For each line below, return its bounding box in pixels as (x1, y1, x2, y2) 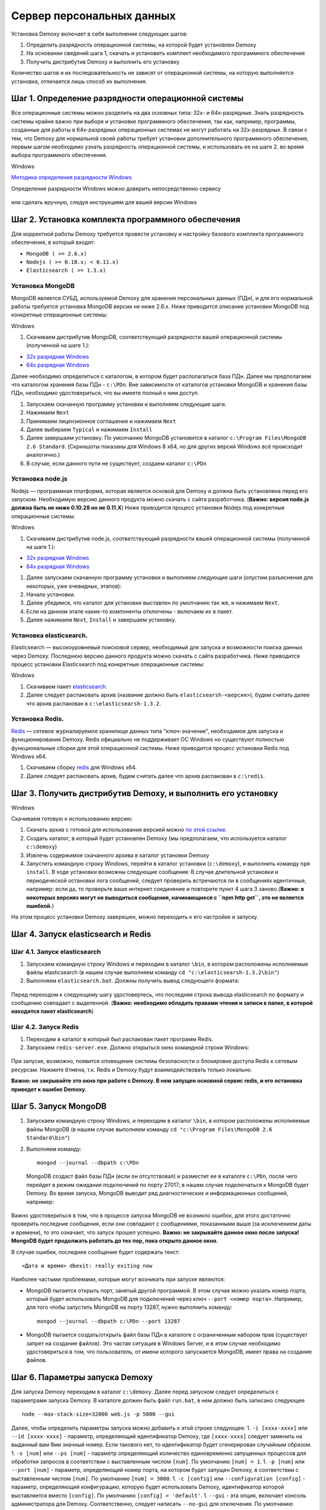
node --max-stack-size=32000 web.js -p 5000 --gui (22, 1411, 175, 1418)
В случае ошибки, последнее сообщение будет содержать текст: (11, 1248, 181, 1256)
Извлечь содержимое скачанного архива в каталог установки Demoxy (26, 852, 209, 859)
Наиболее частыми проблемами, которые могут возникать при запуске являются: (11, 1276, 226, 1283)
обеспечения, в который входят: (11, 239, 95, 246)
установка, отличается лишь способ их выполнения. (11, 77, 147, 85)
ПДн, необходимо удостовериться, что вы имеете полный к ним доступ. (11, 390, 199, 397)
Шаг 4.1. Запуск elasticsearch (11, 948, 101, 956)
